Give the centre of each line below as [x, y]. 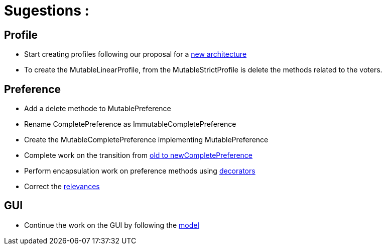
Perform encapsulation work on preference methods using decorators [140, 171]
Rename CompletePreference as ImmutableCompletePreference [130, 124]
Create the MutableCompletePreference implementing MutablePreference [146, 140]
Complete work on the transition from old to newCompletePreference [139, 155]
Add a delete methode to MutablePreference [98, 109]
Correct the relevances [62, 187]
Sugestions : [47, 11]
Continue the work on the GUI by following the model [112, 225]
